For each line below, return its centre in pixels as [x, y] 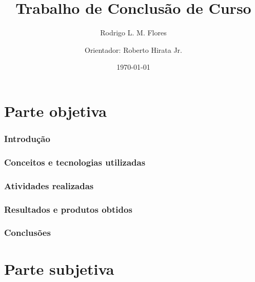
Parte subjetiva [59, 268]
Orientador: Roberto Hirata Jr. [133, 49]
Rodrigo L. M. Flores [133, 33]
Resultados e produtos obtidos [68, 209]
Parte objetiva [55, 110]
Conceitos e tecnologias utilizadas [75, 162]
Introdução [27, 139]
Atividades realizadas [49, 185]
